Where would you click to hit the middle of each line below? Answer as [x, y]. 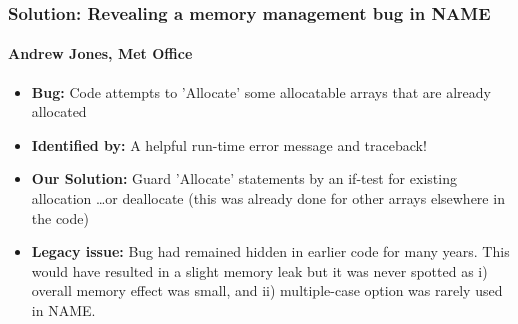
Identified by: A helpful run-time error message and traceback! [229, 144]
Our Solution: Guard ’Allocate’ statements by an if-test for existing [244, 178]
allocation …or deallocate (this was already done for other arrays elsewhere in [268, 198]
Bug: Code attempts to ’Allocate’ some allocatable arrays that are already [261, 91]
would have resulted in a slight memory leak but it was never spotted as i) [259, 270]
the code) [60, 217]
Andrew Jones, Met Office [100, 53]
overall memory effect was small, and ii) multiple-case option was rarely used [267, 290]
